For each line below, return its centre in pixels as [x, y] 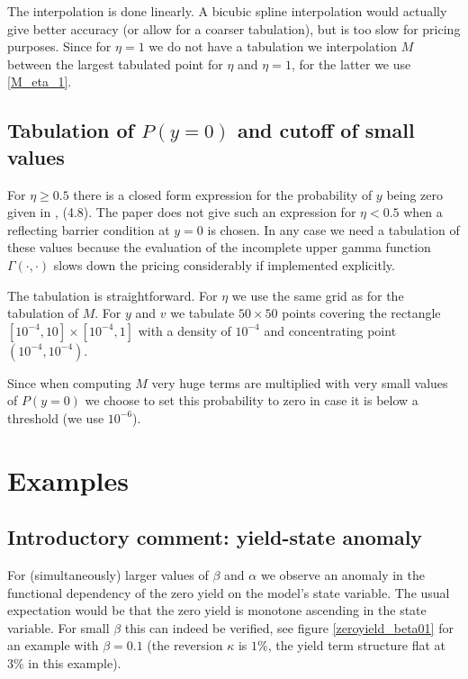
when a [423, 212]
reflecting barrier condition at [89, 229]
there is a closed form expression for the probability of [223, 194]
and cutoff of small [326, 130]
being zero [415, 194]
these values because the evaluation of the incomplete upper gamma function [219, 247]
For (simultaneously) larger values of [108, 575]
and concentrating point [330, 330]
